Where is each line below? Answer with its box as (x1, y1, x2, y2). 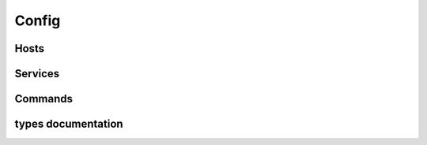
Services (14, 67, 60, 80)
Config (14, 12, 61, 29)
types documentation (14, 117, 123, 131)
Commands (14, 92, 74, 106)
